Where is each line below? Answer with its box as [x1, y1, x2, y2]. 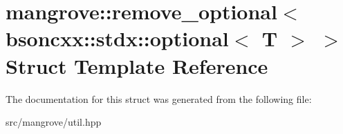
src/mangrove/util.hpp [6, 115, 102, 129]
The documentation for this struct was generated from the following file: [6, 91, 312, 106]
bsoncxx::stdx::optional [6, 24, 229, 52]
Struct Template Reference [6, 51, 268, 79]
